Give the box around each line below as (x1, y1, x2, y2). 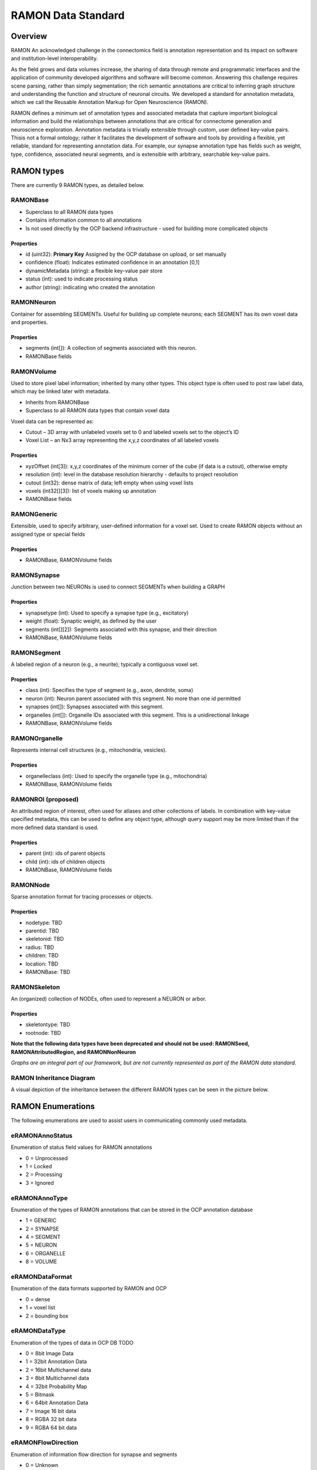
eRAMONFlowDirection (11, 1438, 79, 1446)
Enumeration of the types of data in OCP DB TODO (11, 1339, 134, 1346)
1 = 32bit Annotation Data (25, 1358, 87, 1365)
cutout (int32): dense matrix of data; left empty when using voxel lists (25, 479, 194, 486)
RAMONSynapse (11, 571, 60, 579)
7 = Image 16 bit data (25, 1407, 76, 1414)
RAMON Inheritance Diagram (11, 1074, 95, 1082)
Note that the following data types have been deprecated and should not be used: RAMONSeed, (11, 1040, 249, 1047)
